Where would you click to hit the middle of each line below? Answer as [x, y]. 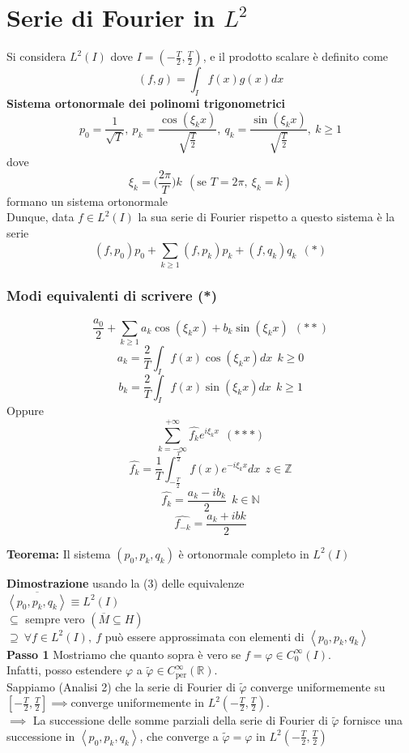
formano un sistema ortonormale [87, 201]
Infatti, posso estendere [64, 670]
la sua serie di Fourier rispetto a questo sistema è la [266, 217]
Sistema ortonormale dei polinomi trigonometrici [146, 103]
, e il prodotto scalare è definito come [296, 56]
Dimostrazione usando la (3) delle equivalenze [126, 582]
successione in [41, 736]
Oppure [25, 411]
